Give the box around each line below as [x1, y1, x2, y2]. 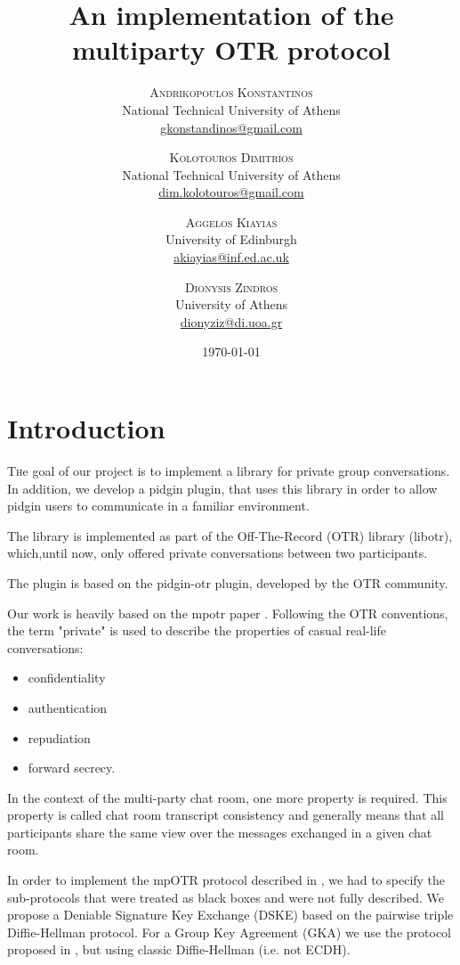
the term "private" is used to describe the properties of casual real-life [7, 621, 387, 640]
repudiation [28, 728, 91, 747]
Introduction [7, 410, 165, 446]
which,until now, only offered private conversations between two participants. [7, 544, 428, 562]
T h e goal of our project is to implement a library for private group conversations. [7, 461, 450, 479]
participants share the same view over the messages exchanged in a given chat [7, 822, 432, 841]
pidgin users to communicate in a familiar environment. [7, 496, 310, 515]
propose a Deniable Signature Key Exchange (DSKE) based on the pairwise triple [7, 905, 454, 924]
